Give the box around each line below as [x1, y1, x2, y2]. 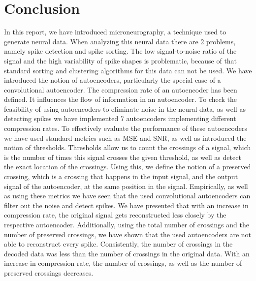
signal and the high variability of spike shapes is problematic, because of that [4, 55, 237, 65]
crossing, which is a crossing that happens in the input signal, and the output [4, 171, 238, 182]
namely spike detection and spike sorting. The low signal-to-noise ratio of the [4, 46, 237, 56]
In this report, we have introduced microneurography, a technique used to [4, 27, 226, 37]
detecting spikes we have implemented [4, 113, 119, 124]
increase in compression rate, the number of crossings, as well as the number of [4, 258, 242, 268]
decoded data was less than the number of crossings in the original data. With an [4, 248, 250, 258]
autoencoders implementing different [126, 113, 236, 124]
